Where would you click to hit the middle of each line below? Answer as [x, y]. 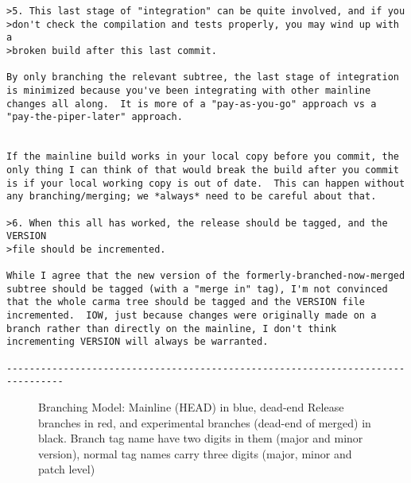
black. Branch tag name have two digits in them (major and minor [201, 438]
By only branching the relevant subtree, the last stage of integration [203, 77]
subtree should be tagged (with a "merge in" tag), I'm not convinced [197, 289]
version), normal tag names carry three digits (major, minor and [195, 453]
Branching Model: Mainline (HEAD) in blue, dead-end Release [191, 407]
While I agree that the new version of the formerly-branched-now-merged [206, 276]
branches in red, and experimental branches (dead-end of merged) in [205, 422]
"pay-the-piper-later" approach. [95, 117]
